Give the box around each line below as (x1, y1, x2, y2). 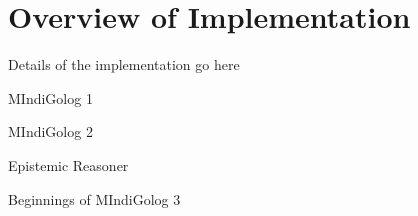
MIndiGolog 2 (8, 121, 93, 142)
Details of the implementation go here (8, 54, 240, 75)
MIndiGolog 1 (8, 87, 93, 108)
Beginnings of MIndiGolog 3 (8, 188, 181, 209)
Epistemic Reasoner (8, 154, 129, 175)
